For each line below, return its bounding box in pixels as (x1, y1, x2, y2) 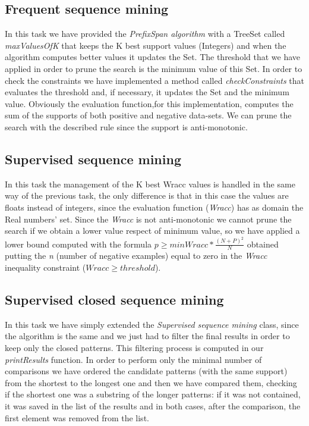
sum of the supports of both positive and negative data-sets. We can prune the (5, 109, 292, 121)
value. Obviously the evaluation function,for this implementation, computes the (5, 97, 294, 109)
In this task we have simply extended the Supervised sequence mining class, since (5, 318, 299, 330)
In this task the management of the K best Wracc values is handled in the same (5, 177, 295, 190)
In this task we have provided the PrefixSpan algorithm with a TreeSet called (5, 27, 285, 40)
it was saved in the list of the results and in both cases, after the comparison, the (5, 399, 301, 412)
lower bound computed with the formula (5, 237, 152, 250)
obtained (247, 237, 279, 250)
